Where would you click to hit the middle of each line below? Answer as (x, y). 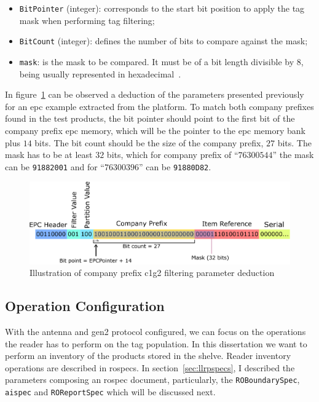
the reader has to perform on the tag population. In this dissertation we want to (156, 343)
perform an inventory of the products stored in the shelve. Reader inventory (148, 356)
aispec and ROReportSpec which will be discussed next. (110, 392)
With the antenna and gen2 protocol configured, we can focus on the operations (156, 332)
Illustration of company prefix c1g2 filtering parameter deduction (152, 273)
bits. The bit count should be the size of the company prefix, (149, 142)
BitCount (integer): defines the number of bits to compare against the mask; (163, 41)
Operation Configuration (85, 306)
